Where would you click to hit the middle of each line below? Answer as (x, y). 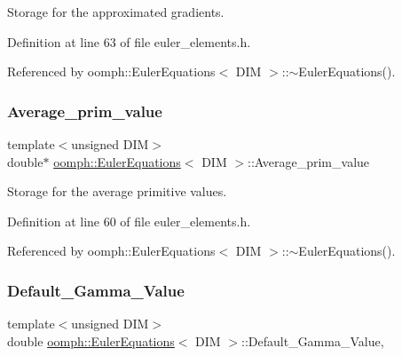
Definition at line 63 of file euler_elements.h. (129, 41)
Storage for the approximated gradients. (116, 12)
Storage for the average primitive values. (117, 191)
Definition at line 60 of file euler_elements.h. (129, 221)
